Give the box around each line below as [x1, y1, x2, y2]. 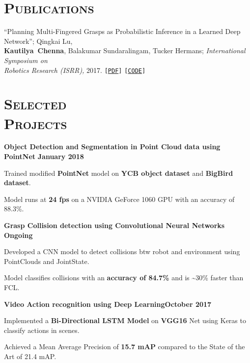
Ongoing [4, 230, 33, 240]
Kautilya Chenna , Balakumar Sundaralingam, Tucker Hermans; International [4, 45, 246, 56]
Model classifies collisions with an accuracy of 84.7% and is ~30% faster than [4, 272, 244, 283]
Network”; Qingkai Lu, [4, 35, 73, 46]
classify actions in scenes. [4, 325, 80, 335]
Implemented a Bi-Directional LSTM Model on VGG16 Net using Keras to [4, 315, 246, 326]
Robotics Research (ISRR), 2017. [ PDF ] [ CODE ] [4, 65, 146, 75]
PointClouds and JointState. [4, 256, 89, 266]
